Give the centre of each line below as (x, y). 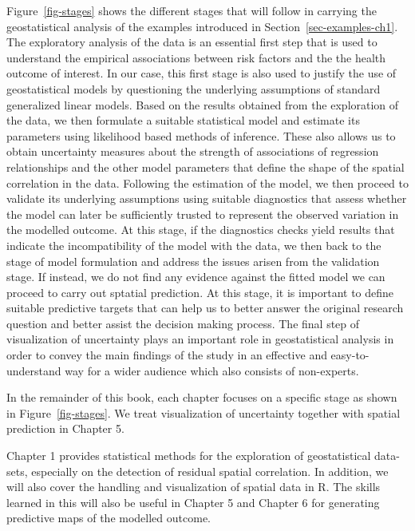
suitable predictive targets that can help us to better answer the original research (205, 308)
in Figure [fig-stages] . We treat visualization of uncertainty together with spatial (204, 412)
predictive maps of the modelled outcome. (109, 518)
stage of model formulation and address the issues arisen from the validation (193, 261)
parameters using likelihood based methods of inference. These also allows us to (201, 135)
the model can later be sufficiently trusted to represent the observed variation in (203, 214)
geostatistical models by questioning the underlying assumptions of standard (194, 88)
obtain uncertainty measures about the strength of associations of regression (193, 151)
